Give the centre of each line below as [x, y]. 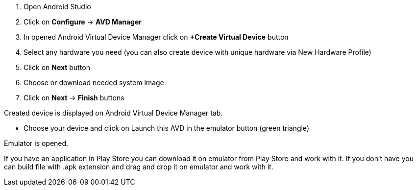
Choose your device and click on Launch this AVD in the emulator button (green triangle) [166, 128]
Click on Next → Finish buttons [74, 98]
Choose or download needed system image [94, 83]
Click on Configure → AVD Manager [83, 22]
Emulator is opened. [36, 143]
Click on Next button [57, 67]
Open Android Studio [57, 7]
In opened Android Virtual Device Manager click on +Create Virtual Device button [156, 37]
